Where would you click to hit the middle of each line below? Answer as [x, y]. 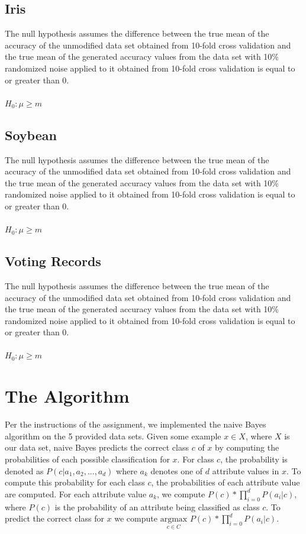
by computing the [247, 447]
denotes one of [177, 470]
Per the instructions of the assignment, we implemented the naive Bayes [136, 424]
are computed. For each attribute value [76, 493]
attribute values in [246, 470]
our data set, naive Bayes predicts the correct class [97, 447]
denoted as [24, 470]
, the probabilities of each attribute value [226, 482]
